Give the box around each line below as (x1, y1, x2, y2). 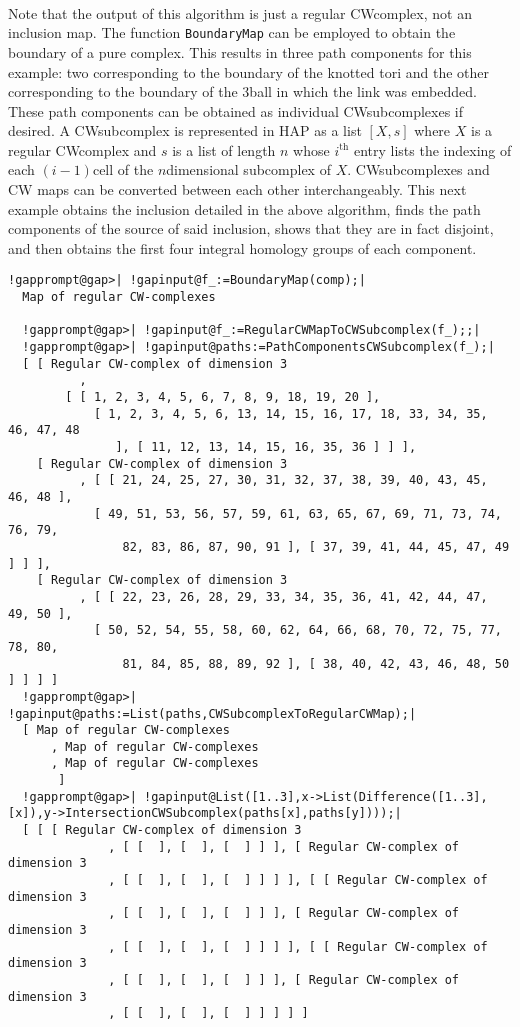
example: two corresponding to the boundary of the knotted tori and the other (8, 61, 489, 82)
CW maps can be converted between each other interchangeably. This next (8, 179, 467, 200)
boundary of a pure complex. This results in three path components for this (8, 41, 472, 62)
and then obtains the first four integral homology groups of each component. (8, 237, 477, 258)
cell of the (92, 159, 154, 180)
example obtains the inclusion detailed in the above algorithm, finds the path (8, 198, 481, 219)
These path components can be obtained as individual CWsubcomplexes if (8, 100, 464, 121)
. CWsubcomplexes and (347, 159, 490, 180)
